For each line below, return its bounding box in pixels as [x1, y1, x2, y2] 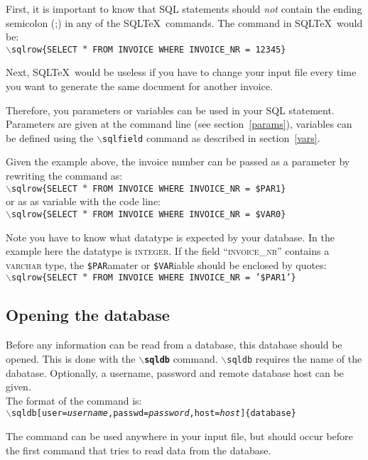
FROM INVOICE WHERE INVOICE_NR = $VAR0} [92, 209, 286, 219]
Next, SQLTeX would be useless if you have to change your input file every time [6, 65, 357, 80]
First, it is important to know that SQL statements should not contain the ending [6, 1, 362, 16]
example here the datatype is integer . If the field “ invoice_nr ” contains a [6, 243, 330, 258]
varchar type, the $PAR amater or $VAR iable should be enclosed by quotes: [6, 257, 327, 272]
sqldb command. [144, 351, 218, 366]
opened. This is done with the [6, 351, 136, 366]
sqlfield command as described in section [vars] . [102, 130, 320, 145]
